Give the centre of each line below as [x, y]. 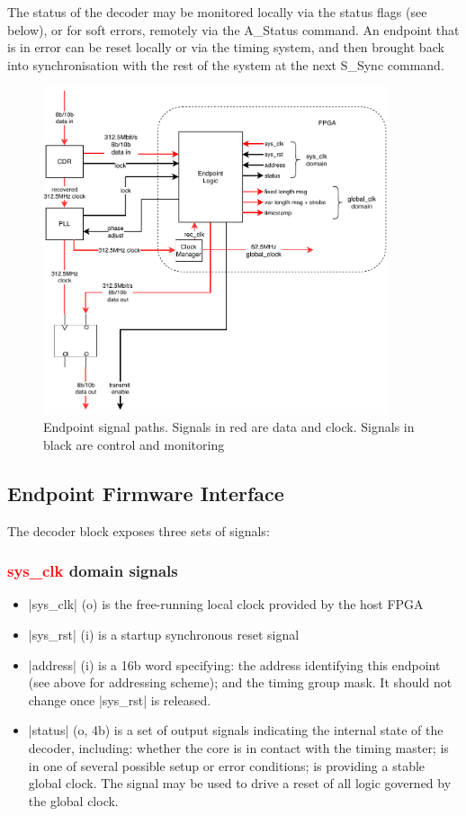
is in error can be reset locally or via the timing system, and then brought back [226, 47]
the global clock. [73, 800]
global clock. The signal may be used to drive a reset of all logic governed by [240, 783]
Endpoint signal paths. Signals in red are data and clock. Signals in [229, 427]
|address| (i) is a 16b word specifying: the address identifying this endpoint [234, 664]
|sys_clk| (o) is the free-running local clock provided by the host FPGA [226, 604]
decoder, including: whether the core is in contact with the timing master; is [238, 748]
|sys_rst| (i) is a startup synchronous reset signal [164, 635]
